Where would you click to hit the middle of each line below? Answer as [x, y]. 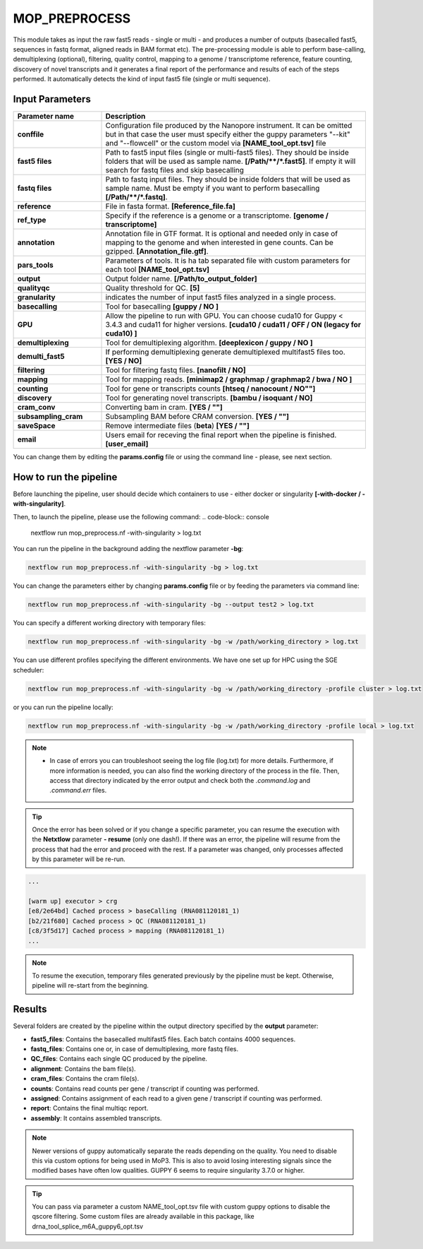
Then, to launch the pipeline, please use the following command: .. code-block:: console [141, 516]
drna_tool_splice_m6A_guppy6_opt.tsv [88, 1226]
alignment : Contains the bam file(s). [84, 1069]
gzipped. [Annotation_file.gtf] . [157, 251]
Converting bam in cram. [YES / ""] [164, 408]
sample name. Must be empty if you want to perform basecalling [213, 189]
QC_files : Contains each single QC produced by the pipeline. [119, 1059]
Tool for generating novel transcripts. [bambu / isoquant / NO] [209, 398]
